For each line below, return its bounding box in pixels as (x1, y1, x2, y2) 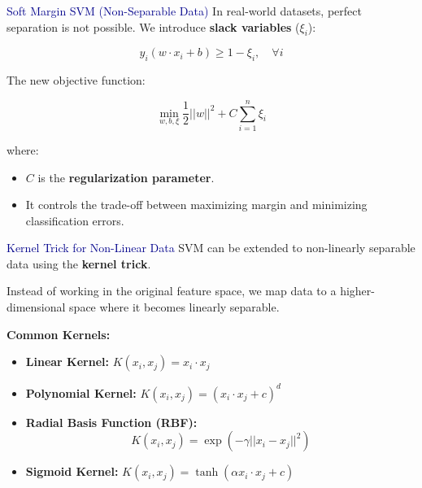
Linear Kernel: (25, 353, 109, 370)
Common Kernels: (7, 325, 111, 342)
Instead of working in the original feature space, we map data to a (7, 282, 337, 299)
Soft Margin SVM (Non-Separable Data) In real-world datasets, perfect (7, 2, 362, 19)
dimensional (7, 298, 66, 316)
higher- (340, 282, 375, 299)
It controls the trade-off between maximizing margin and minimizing (25, 196, 368, 213)
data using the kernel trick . (7, 255, 151, 272)
